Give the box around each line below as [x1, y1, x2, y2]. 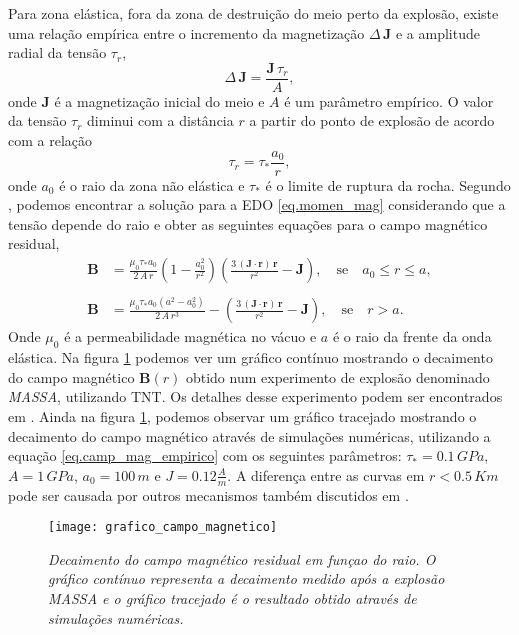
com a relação [8, 130, 93, 151]
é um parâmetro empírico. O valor [284, 90, 494, 111]
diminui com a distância [87, 110, 234, 131]
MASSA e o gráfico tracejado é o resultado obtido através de [48, 587, 417, 608]
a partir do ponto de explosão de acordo [249, 110, 495, 131]
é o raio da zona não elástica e [59, 174, 245, 195]
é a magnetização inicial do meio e [54, 90, 265, 111]
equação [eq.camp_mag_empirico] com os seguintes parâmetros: [8, 445, 402, 466]
